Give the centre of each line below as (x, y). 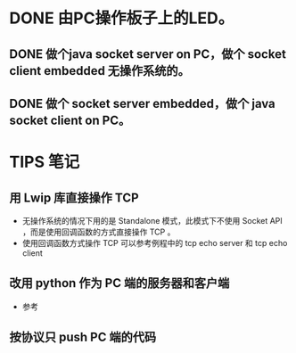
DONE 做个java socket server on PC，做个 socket (148, 54)
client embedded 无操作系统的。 (99, 71)
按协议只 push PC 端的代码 (83, 337)
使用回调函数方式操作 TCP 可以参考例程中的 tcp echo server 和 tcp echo (155, 242)
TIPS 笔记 (45, 162)
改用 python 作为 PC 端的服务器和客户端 (119, 283)
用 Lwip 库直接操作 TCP (74, 197)
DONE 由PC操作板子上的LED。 (122, 18)
